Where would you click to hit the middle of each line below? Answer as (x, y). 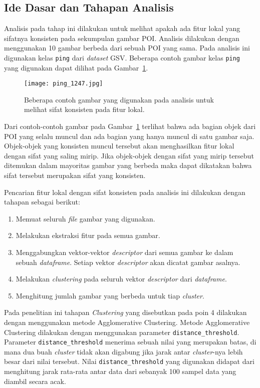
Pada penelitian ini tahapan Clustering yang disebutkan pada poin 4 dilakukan (125, 312)
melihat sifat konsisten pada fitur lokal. (84, 109)
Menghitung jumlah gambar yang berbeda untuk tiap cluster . (110, 295)
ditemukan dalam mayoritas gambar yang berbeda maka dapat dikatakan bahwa (128, 165)
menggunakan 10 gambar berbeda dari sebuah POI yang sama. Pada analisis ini (127, 48)
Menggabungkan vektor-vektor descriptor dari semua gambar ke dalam (124, 252)
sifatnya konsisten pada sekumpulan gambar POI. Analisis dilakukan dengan (122, 38)
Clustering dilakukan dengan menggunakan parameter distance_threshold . (122, 332)
